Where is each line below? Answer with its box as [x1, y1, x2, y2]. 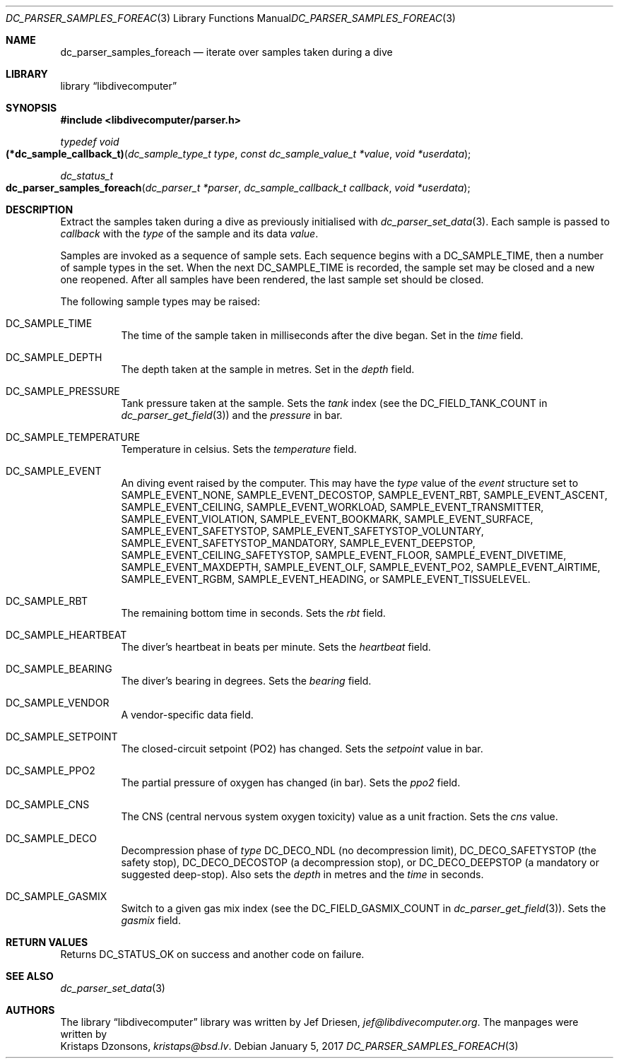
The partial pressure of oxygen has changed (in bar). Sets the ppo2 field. [121, 776, 461, 788]
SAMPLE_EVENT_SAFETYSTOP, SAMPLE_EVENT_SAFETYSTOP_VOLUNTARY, [121, 525, 484, 537]
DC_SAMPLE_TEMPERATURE [6, 431, 141, 443]
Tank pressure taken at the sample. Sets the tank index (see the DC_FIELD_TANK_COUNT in [121, 397, 548, 409]
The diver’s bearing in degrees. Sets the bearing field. [121, 675, 372, 687]
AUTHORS [6, 1004, 55, 1016]
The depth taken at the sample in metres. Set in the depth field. [121, 363, 415, 375]
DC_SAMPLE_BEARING [6, 663, 112, 675]
